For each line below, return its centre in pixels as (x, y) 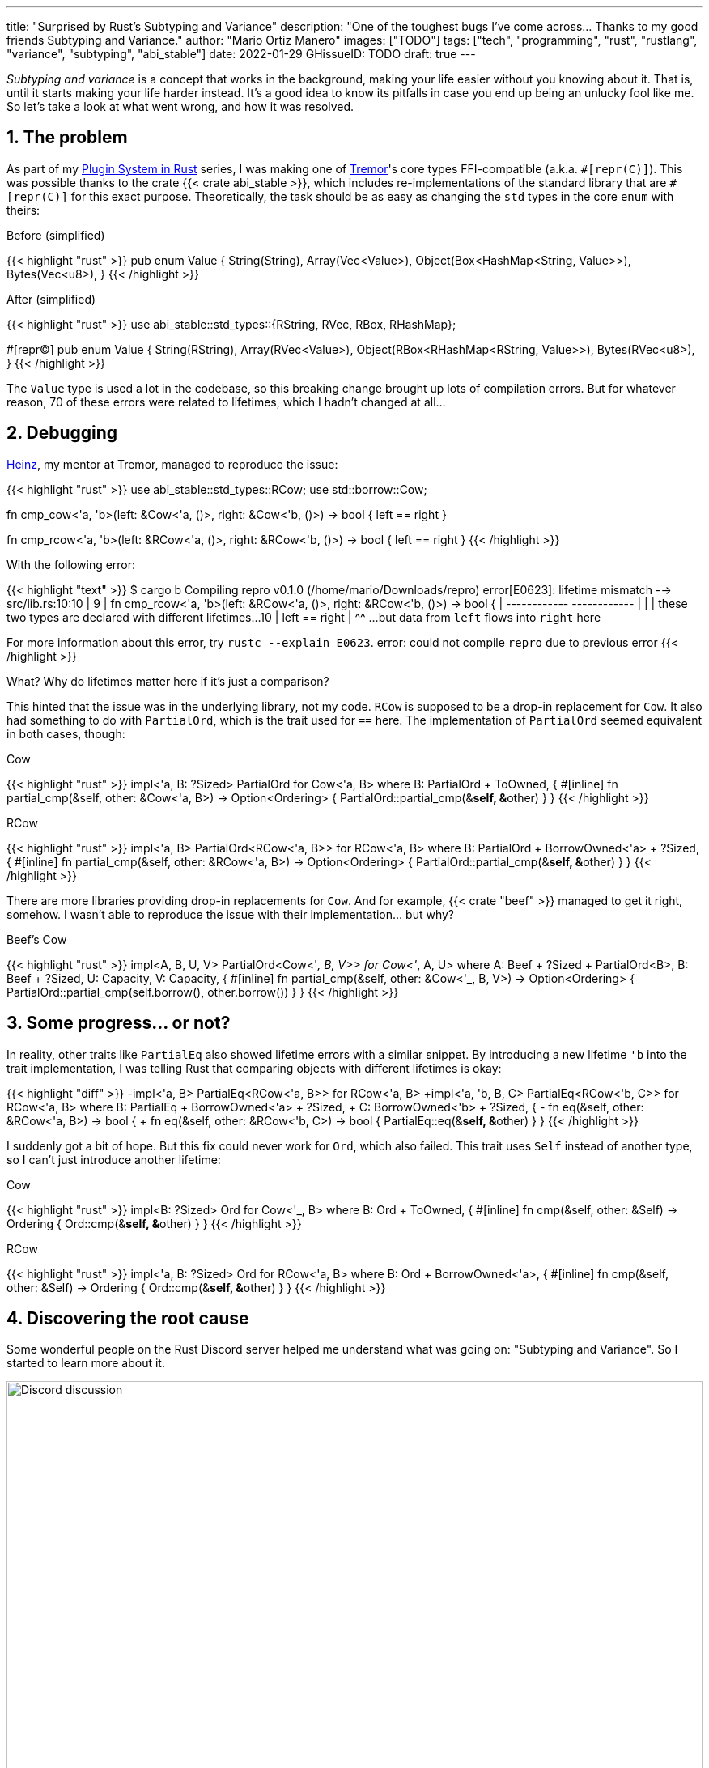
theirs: (23, 210)
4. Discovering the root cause (128, 1318)
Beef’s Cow (37, 939)
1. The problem (67, 138)
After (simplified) (51, 299)
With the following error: (71, 564)
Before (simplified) (56, 235)
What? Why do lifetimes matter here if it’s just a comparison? (168, 681)
